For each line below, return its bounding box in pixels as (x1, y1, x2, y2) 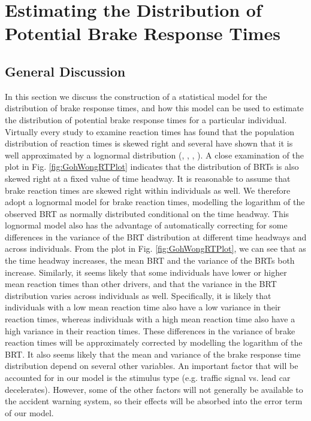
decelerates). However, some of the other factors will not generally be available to (5, 383, 303, 395)
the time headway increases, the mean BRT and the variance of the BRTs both (5, 254, 295, 267)
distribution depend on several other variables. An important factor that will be (5, 359, 298, 372)
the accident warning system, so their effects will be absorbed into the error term (5, 395, 303, 407)
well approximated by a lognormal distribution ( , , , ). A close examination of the (5, 148, 304, 161)
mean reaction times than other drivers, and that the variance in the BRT (5, 277, 277, 290)
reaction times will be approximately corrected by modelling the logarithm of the (5, 336, 303, 349)
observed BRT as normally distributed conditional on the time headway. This (5, 207, 289, 219)
